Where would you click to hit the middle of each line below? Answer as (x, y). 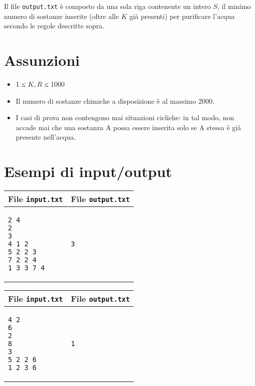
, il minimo (234, 6)
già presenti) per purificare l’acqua (182, 16)
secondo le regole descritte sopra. (54, 26)
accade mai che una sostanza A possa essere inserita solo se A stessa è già (128, 127)
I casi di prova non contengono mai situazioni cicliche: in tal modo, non (125, 117)
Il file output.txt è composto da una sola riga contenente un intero (108, 6)
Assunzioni (42, 60)
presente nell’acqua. (46, 137)
